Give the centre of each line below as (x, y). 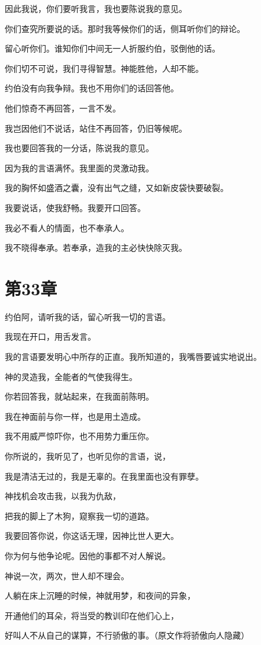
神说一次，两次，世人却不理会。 (67, 575)
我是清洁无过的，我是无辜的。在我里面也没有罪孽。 (104, 476)
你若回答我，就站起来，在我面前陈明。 (79, 396)
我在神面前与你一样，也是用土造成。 (75, 416)
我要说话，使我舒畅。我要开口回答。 (75, 207)
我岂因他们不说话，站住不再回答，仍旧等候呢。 (96, 128)
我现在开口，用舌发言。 (50, 336)
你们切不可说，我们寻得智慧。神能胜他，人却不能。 (104, 68)
